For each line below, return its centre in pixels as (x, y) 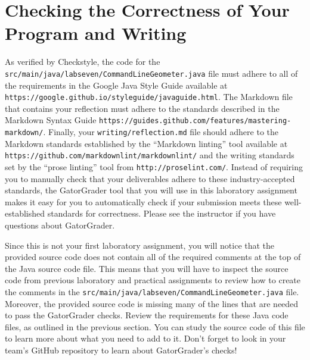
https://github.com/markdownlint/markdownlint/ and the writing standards (150, 155)
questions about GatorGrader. (60, 225)
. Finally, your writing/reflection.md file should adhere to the (161, 132)
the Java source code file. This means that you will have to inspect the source (147, 268)
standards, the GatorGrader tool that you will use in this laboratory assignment (151, 190)
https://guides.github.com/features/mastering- (195, 121)
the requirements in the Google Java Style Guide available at (116, 85)
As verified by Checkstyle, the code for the (83, 62)
